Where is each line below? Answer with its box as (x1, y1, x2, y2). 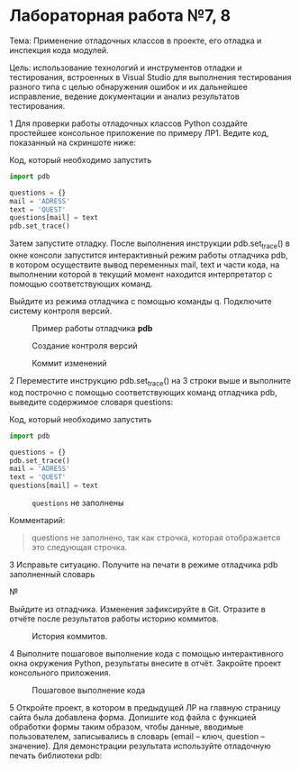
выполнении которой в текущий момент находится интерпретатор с (9, 268, 273, 279)
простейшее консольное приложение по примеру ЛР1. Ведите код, (9, 127, 269, 138)
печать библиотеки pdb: (9, 750, 103, 761)
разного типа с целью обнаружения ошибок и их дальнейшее (9, 81, 248, 92)
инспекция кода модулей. (9, 44, 110, 55)
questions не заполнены (32, 497, 124, 509)
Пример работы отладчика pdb (32, 322, 153, 333)
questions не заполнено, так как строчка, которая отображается (31, 532, 281, 543)
